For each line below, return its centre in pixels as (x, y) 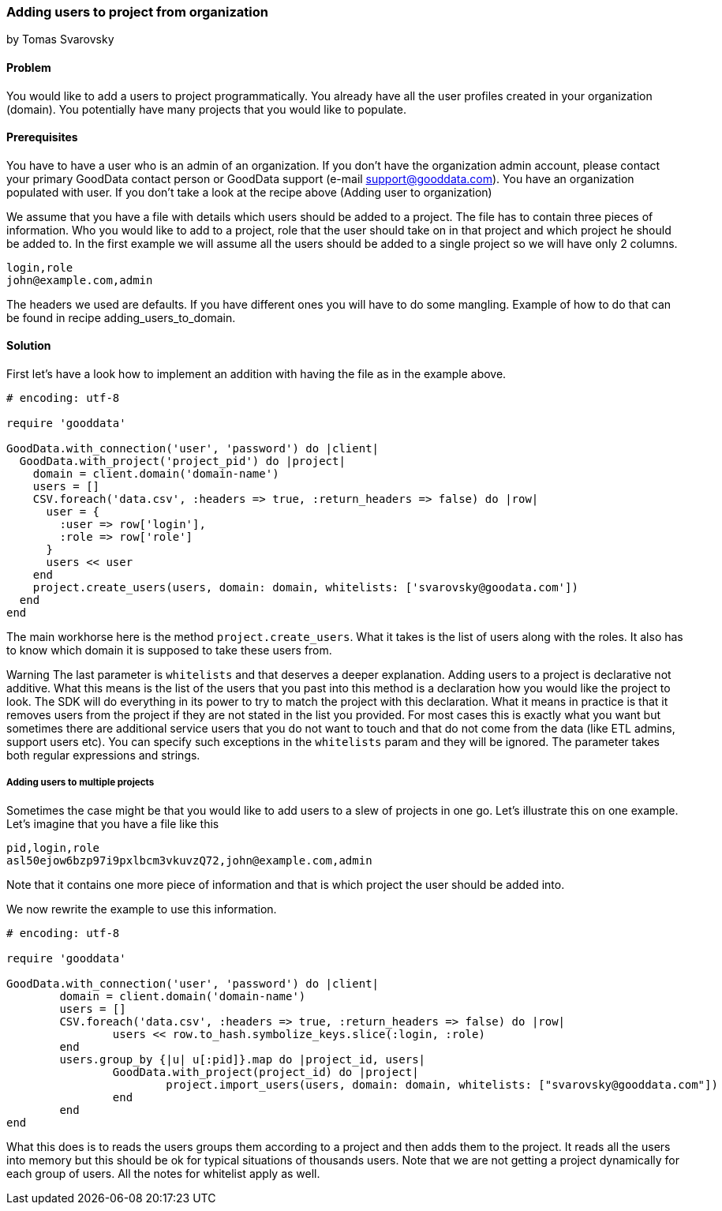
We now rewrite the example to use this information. (142, 909)
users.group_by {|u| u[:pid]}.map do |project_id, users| (243, 1059)
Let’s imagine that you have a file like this (113, 823)
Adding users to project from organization (137, 12)
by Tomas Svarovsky (60, 39)
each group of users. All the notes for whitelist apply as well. (163, 1173)
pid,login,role (53, 847)
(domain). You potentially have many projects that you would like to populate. (207, 109)
